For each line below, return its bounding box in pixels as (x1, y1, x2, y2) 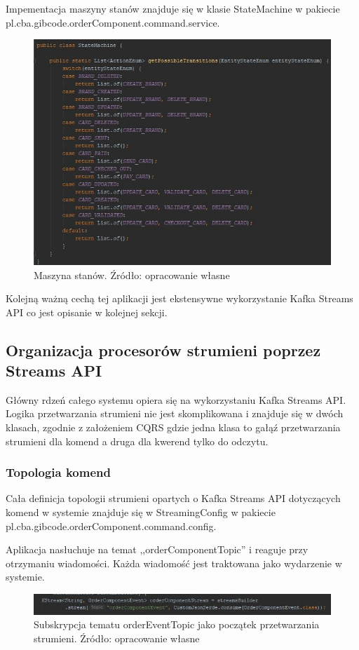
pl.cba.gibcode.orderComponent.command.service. (6, 15, 220, 29)
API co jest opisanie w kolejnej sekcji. (6, 304, 168, 319)
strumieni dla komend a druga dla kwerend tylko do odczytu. (6, 433, 269, 448)
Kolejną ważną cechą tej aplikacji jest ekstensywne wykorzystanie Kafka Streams (6, 291, 353, 306)
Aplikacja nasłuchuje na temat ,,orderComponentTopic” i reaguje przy (6, 542, 309, 557)
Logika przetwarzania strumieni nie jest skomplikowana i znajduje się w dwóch (6, 406, 344, 421)
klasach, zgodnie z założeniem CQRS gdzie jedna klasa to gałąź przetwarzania (6, 420, 341, 435)
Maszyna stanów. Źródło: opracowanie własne (34, 267, 230, 282)
